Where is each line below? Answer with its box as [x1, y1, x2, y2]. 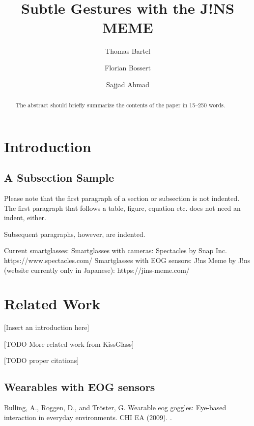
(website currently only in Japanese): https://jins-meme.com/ [4, 264, 190, 275]
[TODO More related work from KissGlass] [4, 338, 134, 349]
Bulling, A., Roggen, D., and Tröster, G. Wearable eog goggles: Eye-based [4, 402, 226, 413]
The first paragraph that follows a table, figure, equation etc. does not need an [4, 202, 241, 213]
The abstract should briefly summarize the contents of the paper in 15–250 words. [15, 100, 226, 109]
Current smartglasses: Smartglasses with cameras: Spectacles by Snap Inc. [4, 245, 227, 256]
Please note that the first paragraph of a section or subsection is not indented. [4, 193, 240, 203]
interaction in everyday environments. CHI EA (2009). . [4, 412, 172, 422]
